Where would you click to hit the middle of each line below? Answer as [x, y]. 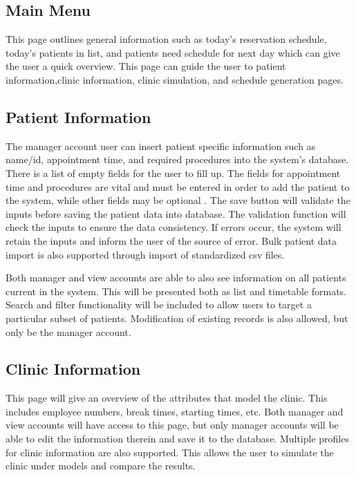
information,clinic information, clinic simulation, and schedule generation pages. [175, 79]
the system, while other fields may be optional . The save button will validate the [178, 200]
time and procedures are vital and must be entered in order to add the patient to [178, 186]
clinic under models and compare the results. [101, 466]
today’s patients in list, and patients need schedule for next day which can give [173, 52]
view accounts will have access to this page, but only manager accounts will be [172, 425]
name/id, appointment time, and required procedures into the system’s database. [177, 159]
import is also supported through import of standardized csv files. [145, 254]
